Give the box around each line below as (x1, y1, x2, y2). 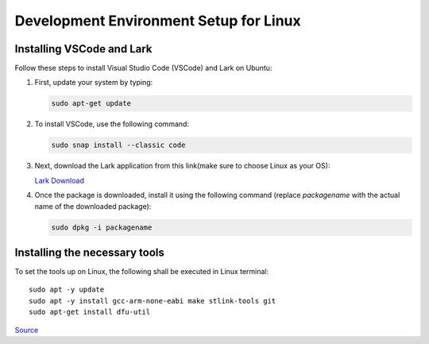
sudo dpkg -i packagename (51, 222, 153, 232)
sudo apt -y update (29, 285, 105, 294)
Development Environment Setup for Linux (14, 12, 301, 29)
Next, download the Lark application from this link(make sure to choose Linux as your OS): (34, 161, 330, 171)
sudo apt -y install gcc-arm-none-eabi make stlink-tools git (29, 296, 276, 305)
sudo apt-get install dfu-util (29, 307, 151, 317)
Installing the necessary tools (14, 245, 164, 259)
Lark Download (34, 176, 85, 185)
